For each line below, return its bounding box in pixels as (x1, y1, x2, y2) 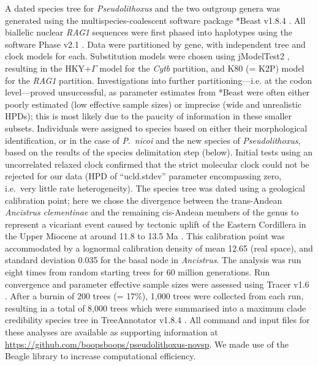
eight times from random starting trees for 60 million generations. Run (5, 266, 270, 278)
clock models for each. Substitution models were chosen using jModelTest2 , (5, 50, 290, 62)
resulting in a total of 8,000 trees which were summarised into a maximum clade (5, 301, 306, 314)
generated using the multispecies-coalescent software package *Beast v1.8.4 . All (5, 13, 306, 26)
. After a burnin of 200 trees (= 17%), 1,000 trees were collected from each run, (5, 289, 304, 302)
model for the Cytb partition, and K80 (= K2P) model (99, 61, 305, 74)
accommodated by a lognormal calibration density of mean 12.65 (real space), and (5, 241, 313, 254)
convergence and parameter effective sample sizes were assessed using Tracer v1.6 (5, 277, 309, 290)
